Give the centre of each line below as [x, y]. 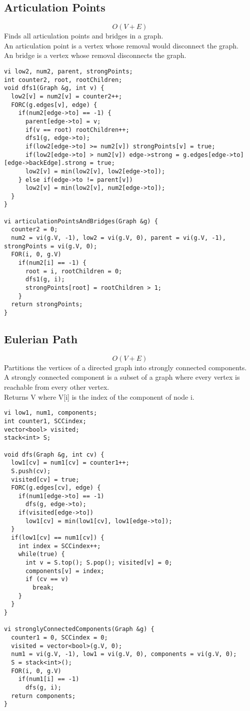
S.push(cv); [31, 471]
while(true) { [41, 554]
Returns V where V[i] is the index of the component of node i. [99, 396]
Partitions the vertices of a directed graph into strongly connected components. [125, 367]
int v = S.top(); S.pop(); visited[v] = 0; [99, 563]
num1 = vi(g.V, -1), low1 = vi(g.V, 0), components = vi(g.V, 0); [124, 654]
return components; [43, 696]
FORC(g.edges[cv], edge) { [56, 488]
